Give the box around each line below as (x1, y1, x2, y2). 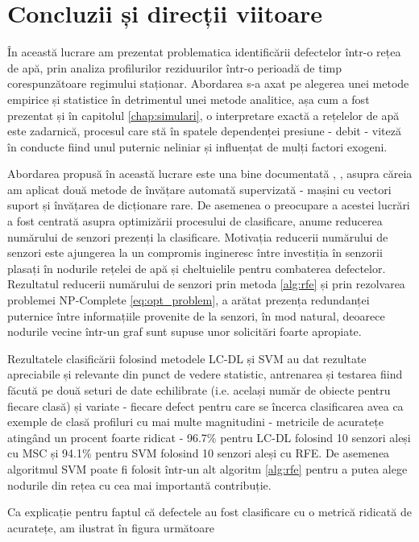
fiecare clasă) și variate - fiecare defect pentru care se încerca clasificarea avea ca (7, 397, 404, 414)
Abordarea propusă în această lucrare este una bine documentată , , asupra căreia (7, 165, 413, 182)
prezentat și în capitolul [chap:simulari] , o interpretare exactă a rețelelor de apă (7, 106, 400, 123)
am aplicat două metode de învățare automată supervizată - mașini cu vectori (7, 180, 392, 197)
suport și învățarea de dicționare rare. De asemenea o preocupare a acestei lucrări (7, 197, 410, 213)
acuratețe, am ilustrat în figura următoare (7, 519, 214, 536)
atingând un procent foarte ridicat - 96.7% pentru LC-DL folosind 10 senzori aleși (7, 428, 411, 445)
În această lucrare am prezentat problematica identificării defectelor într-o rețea (7, 43, 401, 60)
